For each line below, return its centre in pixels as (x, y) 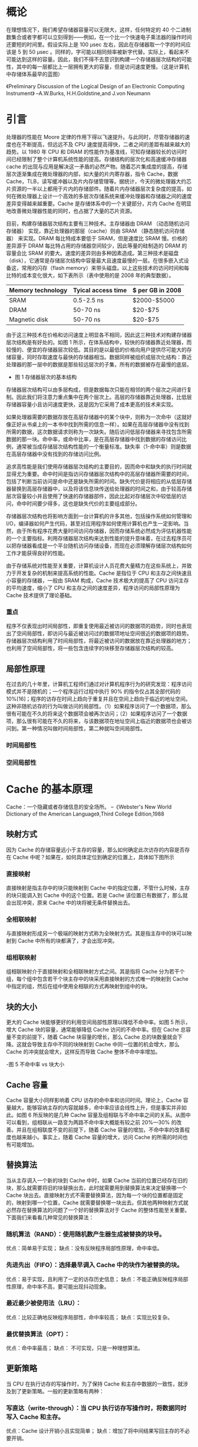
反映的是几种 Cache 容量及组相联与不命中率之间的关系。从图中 (114, 1115)
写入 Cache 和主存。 (35, 1417)
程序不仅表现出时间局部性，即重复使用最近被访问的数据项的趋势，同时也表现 (99, 626)
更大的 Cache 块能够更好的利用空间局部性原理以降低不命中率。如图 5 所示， (98, 1022)
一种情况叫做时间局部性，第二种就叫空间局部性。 (86, 728)
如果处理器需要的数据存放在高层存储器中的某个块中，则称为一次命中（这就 (96, 417)
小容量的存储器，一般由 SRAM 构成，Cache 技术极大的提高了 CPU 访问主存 (98, 580)
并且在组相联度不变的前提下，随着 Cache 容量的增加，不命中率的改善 (100, 1130)
